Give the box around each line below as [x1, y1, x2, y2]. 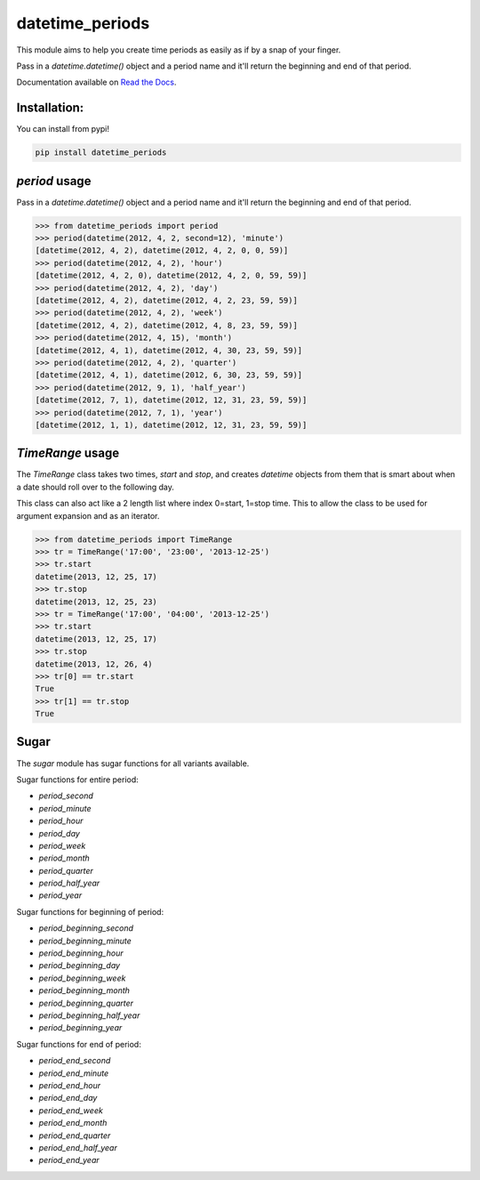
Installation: [16, 101, 84, 116]
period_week [38, 840, 86, 851]
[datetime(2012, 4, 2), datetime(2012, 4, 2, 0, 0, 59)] [35, 246, 289, 255]
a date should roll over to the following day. [16, 481, 175, 492]
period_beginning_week [38, 973, 126, 983]
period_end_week [38, 1104, 104, 1116]
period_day [38, 828, 80, 838]
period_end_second [38, 1055, 111, 1066]
